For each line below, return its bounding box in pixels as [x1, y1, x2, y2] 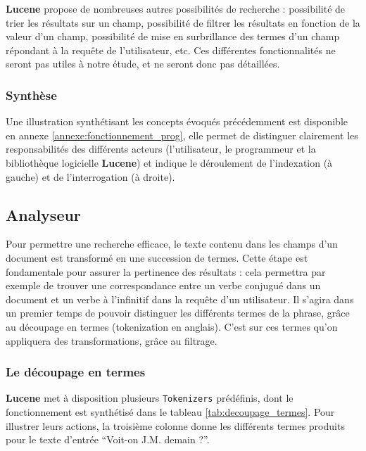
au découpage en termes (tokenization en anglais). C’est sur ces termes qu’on [6, 319, 338, 334]
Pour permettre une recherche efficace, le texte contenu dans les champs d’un [6, 236, 338, 251]
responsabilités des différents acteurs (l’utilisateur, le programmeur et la [6, 141, 316, 156]
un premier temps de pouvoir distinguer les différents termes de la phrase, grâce [6, 305, 350, 320]
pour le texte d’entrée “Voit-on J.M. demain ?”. [6, 432, 210, 447]
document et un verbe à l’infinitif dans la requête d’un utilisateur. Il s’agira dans [6, 291, 354, 306]
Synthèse [6, 86, 57, 103]
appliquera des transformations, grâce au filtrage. [6, 333, 217, 348]
